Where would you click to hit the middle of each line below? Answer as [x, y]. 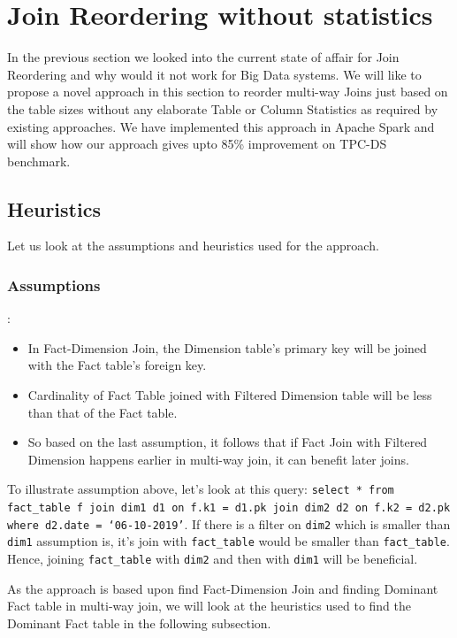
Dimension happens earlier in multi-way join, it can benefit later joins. [218, 459]
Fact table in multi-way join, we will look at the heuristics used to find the [209, 606]
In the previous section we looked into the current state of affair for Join [203, 57]
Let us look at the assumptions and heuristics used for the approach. [193, 246]
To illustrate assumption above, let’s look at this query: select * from [201, 489]
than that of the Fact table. [103, 412]
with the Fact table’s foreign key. [117, 365]
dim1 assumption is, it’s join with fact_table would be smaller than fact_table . [228, 541]
